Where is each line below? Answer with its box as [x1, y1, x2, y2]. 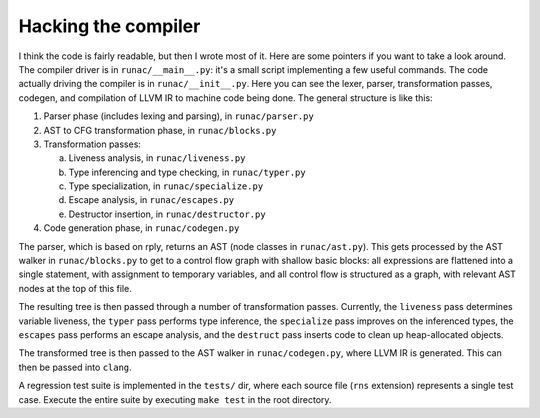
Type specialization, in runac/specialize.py [68, 180, 264, 192]
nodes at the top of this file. [18, 282, 132, 294]
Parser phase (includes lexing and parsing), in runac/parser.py [43, 110, 314, 122]
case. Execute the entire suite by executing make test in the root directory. [18, 393, 332, 405]
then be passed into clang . [18, 361, 132, 373]
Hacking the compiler [18, 15, 201, 37]
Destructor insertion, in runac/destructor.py [68, 208, 266, 220]
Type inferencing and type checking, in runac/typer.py [68, 166, 306, 178]
